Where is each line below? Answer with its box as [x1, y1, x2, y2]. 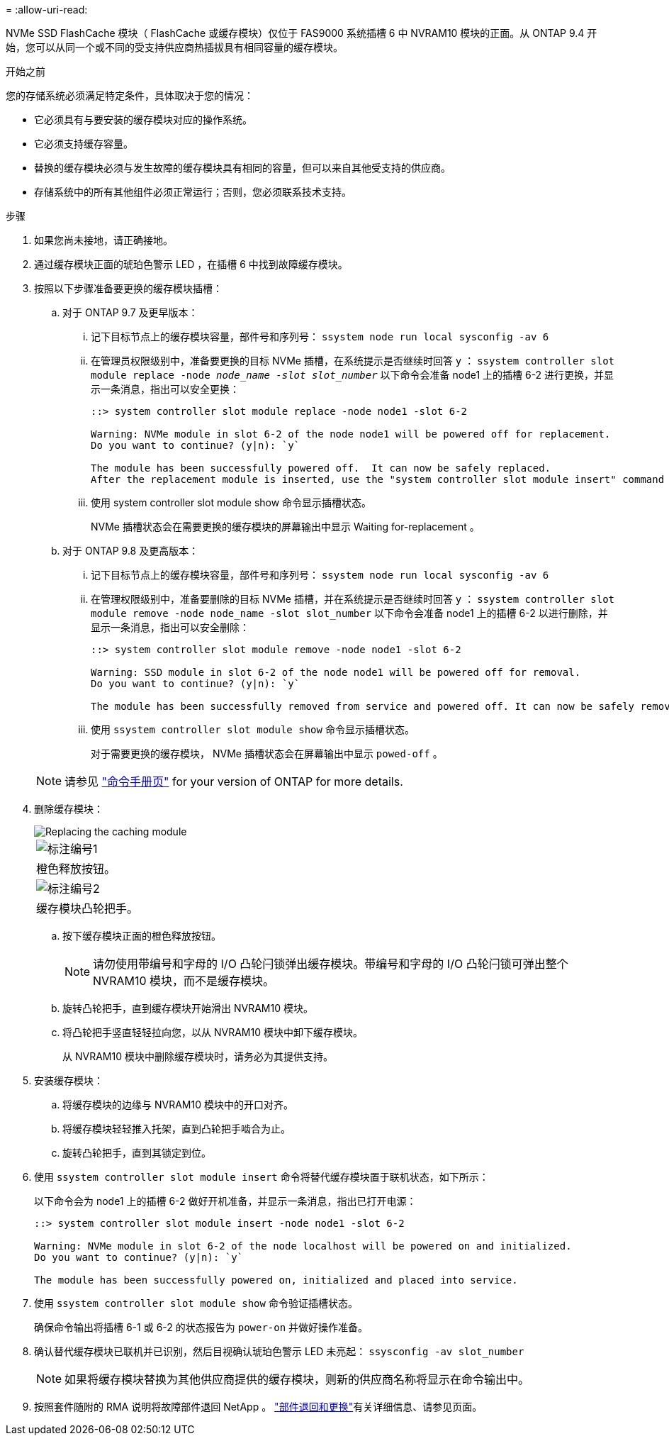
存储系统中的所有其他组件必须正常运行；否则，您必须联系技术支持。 [34, 186, 352, 198]
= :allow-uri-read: [6, 4, 88, 16]
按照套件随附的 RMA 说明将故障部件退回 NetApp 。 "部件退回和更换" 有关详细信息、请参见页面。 [34, 1401, 483, 1413]
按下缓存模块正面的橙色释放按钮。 [62, 930, 221, 942]
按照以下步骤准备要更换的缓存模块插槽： [34, 282, 223, 294]
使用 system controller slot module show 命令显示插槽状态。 [91, 496, 372, 508]
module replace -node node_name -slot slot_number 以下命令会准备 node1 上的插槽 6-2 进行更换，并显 [91, 369, 614, 381]
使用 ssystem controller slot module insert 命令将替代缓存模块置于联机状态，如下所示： [34, 1171, 489, 1183]
